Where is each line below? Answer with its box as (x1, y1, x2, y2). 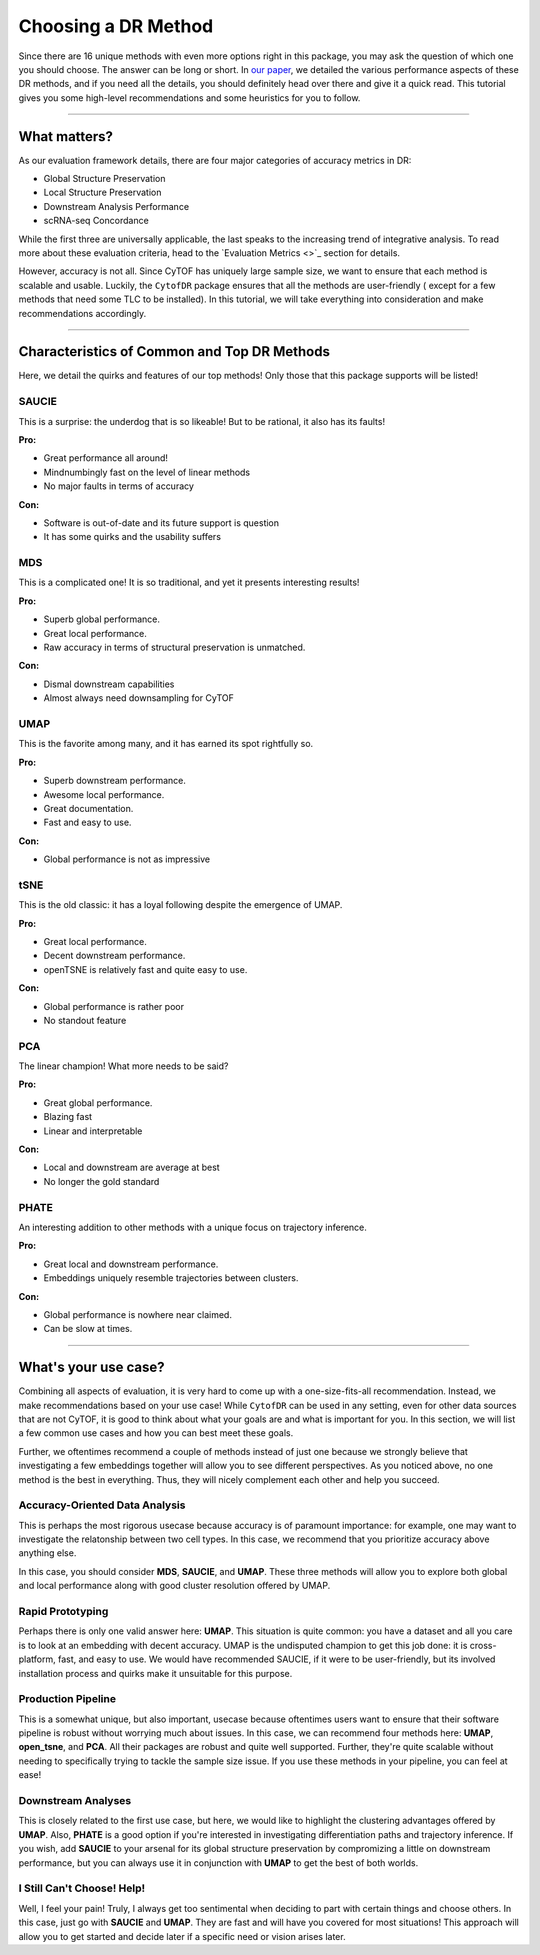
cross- (469, 1639, 497, 1651)
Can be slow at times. (43, 1323, 133, 1335)
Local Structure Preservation (43, 186, 162, 199)
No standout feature (43, 1014, 127, 1026)
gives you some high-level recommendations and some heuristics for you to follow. (18, 91, 361, 104)
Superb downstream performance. (43, 775, 187, 787)
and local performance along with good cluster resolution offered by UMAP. (18, 1580, 331, 1592)
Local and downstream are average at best (43, 1161, 220, 1174)
